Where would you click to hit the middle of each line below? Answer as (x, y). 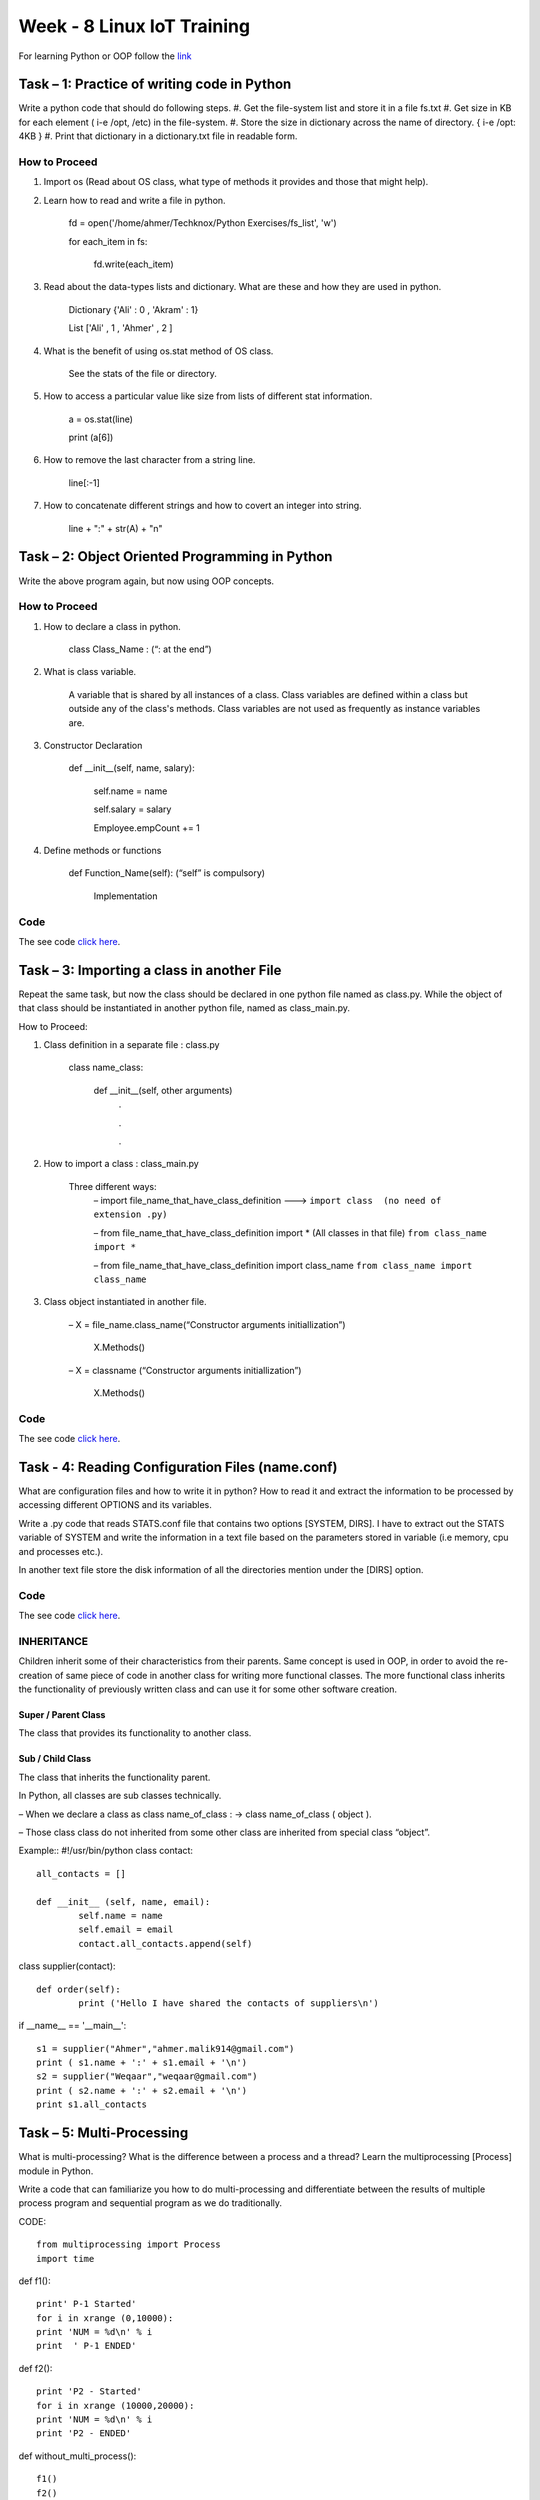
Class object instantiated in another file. (125, 1302)
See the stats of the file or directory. (142, 373)
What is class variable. (90, 672)
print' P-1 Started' (86, 2304)
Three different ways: (112, 1186)
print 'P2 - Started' (89, 2391)
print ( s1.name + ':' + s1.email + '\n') (142, 2063)
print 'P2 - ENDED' (84, 2433)
